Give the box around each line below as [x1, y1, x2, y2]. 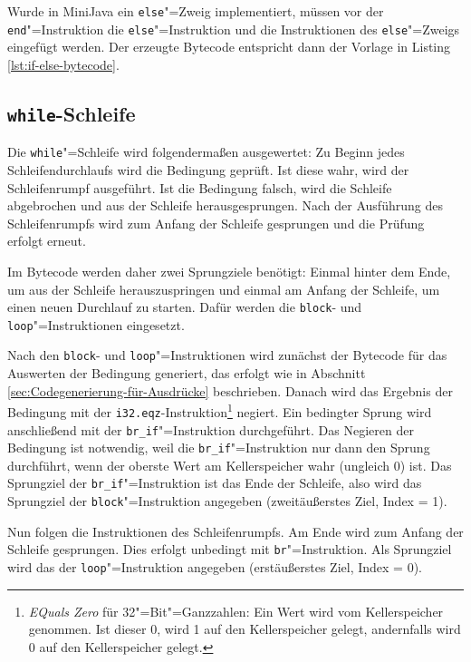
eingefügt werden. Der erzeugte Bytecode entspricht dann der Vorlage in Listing [7, 37, 451, 56]
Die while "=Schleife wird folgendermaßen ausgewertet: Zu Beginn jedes [7, 142, 405, 161]
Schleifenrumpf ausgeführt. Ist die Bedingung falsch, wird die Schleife [7, 178, 392, 197]
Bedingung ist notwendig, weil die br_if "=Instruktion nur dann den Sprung [7, 438, 430, 457]
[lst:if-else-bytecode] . [7, 54, 120, 73]
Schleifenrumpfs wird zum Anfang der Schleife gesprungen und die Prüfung [7, 213, 425, 232]
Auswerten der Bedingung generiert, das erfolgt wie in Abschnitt [7, 364, 366, 383]
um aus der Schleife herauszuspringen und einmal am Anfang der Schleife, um [7, 279, 440, 298]
